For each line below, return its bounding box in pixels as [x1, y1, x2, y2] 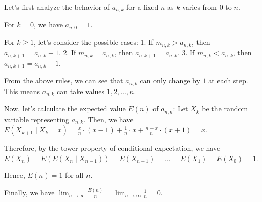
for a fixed [126, 2, 159, 12]
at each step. [208, 75, 248, 86]
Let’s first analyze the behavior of [4, 2, 110, 12]
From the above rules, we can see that [4, 75, 123, 86]
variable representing [4, 114, 69, 124]
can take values [57, 85, 105, 96]
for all [65, 170, 84, 181]
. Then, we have [83, 114, 134, 124]
